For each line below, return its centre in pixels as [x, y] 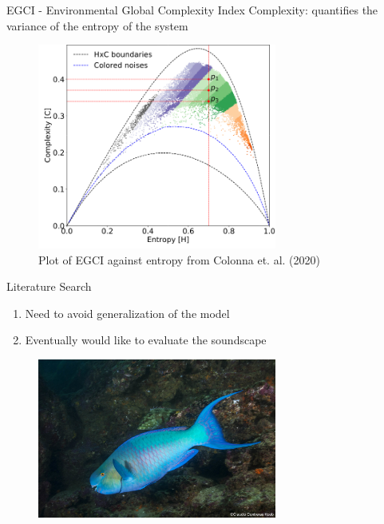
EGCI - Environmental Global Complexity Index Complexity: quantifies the [192, 10]
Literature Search [49, 286]
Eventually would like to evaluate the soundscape [146, 340]
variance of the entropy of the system [97, 25]
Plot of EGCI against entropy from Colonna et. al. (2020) [179, 259]
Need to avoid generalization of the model [127, 313]
